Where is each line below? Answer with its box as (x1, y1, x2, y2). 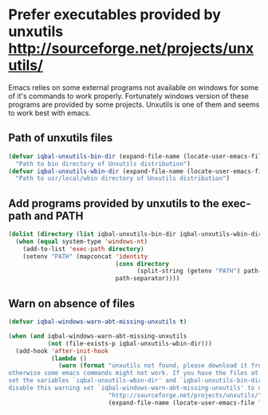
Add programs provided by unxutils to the (8, 197, 219, 210)
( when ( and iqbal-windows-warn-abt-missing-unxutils (8, 332, 187, 340)
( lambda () (50, 354, 88, 362)
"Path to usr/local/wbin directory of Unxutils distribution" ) (15, 174, 230, 182)
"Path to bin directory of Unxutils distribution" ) (15, 159, 191, 168)
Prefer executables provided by (8, 6, 222, 24)
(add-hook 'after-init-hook (15, 346, 109, 355)
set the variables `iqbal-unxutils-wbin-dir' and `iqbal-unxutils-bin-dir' (8, 377, 266, 385)
